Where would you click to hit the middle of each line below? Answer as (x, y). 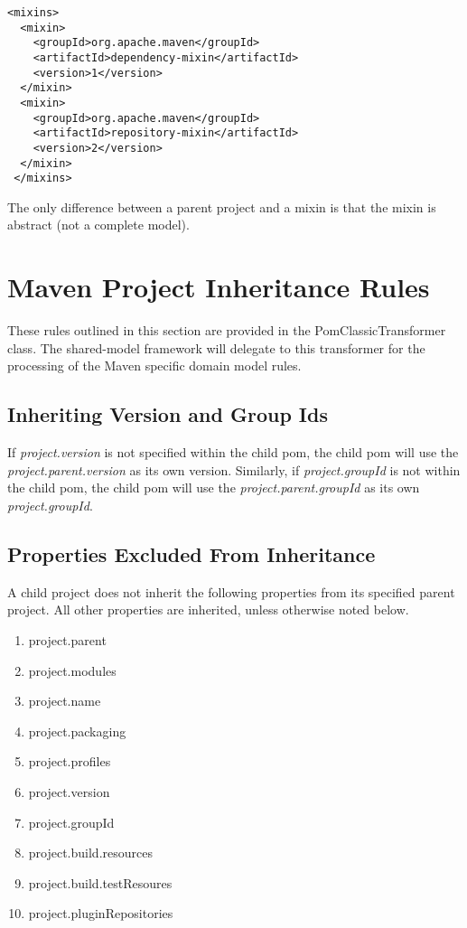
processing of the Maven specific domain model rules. (154, 366)
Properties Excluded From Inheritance (191, 553)
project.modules (72, 670)
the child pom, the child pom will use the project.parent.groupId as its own (214, 487)
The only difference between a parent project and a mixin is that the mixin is (222, 206)
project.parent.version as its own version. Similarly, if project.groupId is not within (234, 469)
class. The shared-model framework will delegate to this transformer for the (216, 347)
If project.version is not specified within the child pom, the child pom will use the (233, 452)
